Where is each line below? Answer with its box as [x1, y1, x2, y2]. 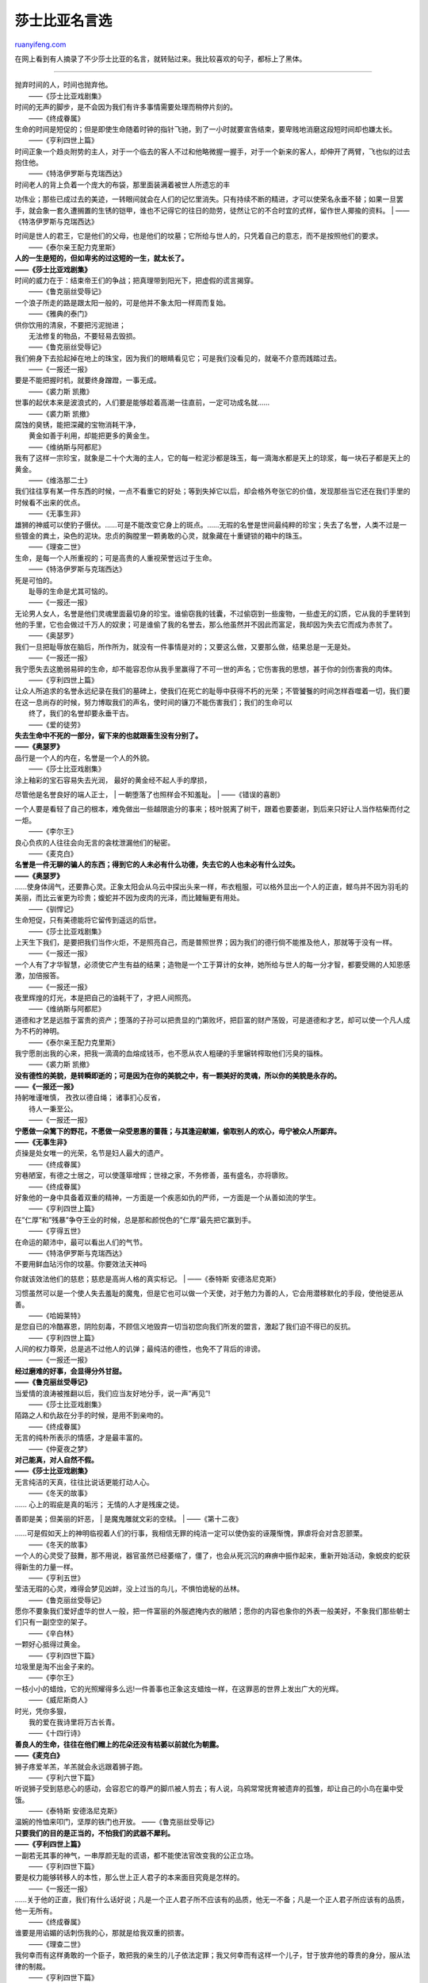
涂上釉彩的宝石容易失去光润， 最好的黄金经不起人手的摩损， [14, 775, 212, 784]
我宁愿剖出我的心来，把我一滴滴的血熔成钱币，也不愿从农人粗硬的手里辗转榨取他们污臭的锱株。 [14, 1048, 327, 1058]
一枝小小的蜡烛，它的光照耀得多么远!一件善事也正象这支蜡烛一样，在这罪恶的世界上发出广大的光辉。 [14, 1684, 344, 1693]
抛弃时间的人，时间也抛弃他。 [14, 80, 113, 90]
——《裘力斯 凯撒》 [29, 386, 94, 396]
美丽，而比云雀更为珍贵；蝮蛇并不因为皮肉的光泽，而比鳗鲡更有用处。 [14, 893, 244, 903]
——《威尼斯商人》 [29, 1695, 91, 1705]
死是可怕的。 [14, 575, 57, 585]
